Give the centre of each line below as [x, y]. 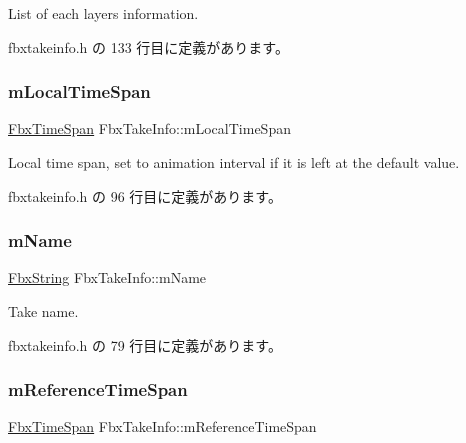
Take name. [43, 311]
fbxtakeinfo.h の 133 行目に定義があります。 [148, 46]
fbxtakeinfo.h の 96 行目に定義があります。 [145, 195]
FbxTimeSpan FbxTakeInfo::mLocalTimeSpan [149, 128]
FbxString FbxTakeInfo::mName [107, 277]
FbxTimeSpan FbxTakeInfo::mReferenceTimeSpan [162, 426]
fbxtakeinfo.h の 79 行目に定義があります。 [145, 344]
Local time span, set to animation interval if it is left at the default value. [234, 162]
